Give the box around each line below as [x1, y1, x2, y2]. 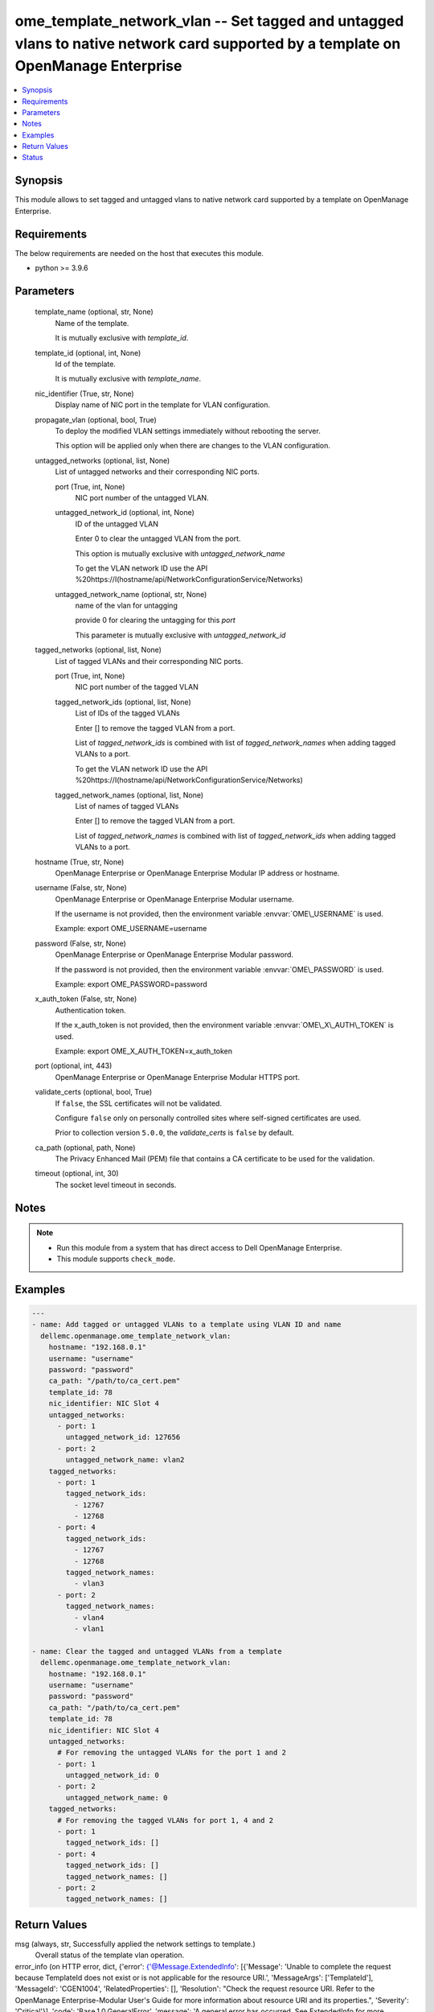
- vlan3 [73, 1579, 104, 1589]
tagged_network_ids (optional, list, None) [55, 697, 192, 707]
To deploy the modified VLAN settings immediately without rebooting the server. [55, 427, 321, 435]
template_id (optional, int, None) [35, 348, 141, 357]
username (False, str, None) [35, 883, 128, 893]
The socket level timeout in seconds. [55, 1180, 177, 1189]
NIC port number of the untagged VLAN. [75, 493, 209, 502]
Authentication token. [55, 1005, 126, 1015]
